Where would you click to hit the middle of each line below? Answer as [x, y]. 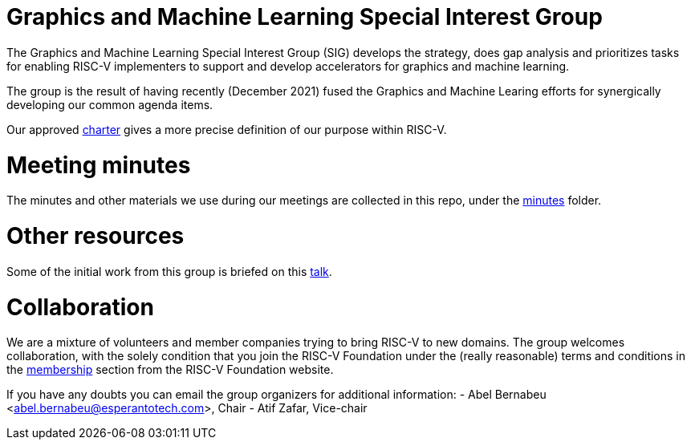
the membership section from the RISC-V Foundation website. [170, 370]
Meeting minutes [99, 165]
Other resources [96, 236]
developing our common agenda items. [110, 104]
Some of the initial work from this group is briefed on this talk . [169, 271]
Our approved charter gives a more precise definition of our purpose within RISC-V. [227, 129]
